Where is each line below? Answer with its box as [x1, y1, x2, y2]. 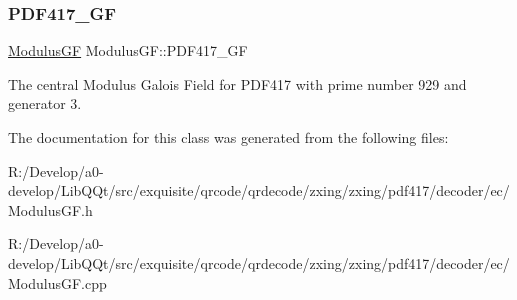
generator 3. [8, 93, 82, 114]
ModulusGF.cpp [8, 272, 107, 293]
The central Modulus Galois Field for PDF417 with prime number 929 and [8, 73, 467, 94]
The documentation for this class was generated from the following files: [8, 127, 449, 147]
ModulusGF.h [8, 199, 93, 220]
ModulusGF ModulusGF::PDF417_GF [8, 40, 248, 61]
